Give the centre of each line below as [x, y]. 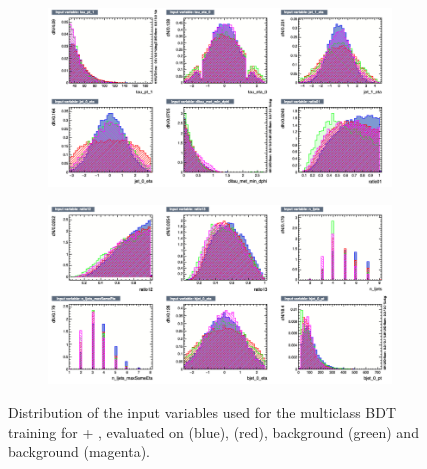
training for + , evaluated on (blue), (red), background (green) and [213, 431]
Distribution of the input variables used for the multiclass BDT [202, 411]
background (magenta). [79, 451]
